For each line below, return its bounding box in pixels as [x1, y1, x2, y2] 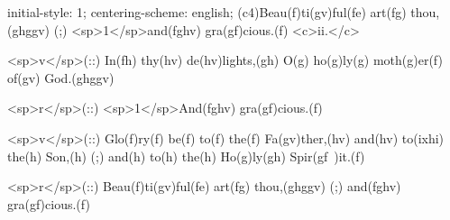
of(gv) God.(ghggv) [7, 68, 115, 87]
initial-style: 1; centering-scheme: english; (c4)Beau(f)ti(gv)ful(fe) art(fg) [7, 3, 407, 21]
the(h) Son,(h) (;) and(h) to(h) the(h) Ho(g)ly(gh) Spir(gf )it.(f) [7, 146, 365, 165]
